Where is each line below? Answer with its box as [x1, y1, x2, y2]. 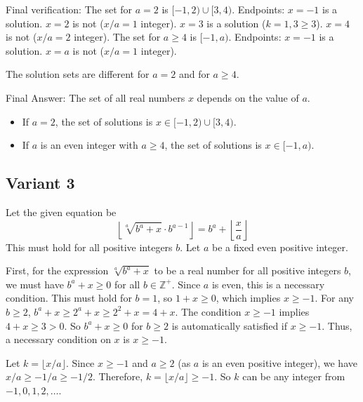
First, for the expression [6, 263, 109, 278]
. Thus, [322, 318, 352, 333]
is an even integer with [40, 138, 138, 152]
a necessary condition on [6, 332, 111, 347]
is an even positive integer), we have [202, 355, 357, 370]
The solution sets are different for [6, 67, 150, 81]
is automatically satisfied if [171, 318, 288, 333]
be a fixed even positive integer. [212, 239, 348, 254]
